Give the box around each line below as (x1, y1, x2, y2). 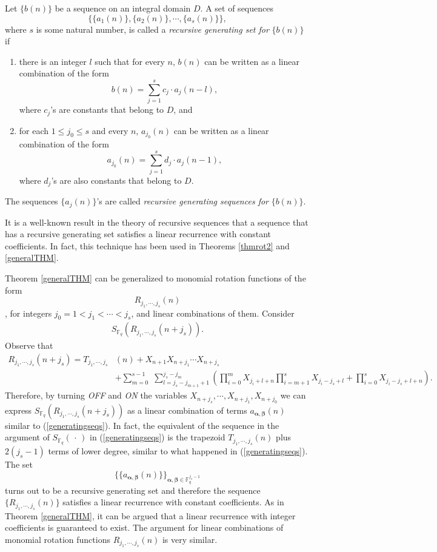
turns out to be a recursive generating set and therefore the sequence (5, 483, 261, 496)
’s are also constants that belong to (51, 173, 182, 186)
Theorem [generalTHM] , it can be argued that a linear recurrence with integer (5, 509, 296, 522)
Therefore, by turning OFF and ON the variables (5, 389, 187, 402)
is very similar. (162, 533, 218, 545)
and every (92, 124, 128, 136)
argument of (5, 431, 50, 443)
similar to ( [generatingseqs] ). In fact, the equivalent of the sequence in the (5, 419, 279, 431)
